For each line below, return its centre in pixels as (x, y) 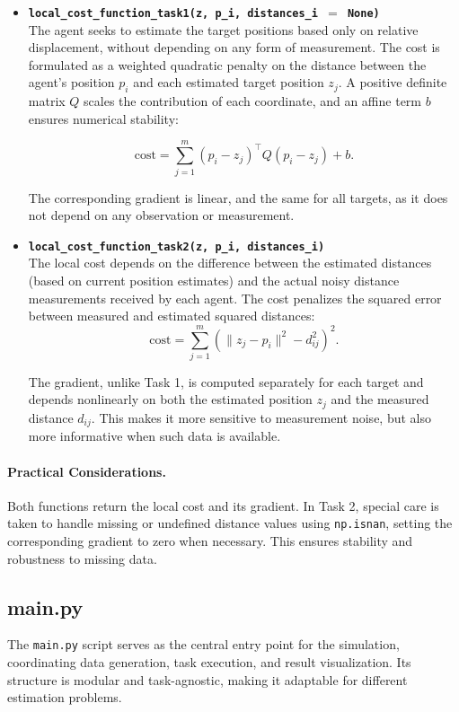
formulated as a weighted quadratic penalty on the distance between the (227, 64)
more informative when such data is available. (154, 436)
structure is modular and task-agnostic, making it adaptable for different (207, 679)
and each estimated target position (229, 82)
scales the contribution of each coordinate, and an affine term (253, 101)
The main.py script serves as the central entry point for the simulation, (203, 644)
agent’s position (71, 82)
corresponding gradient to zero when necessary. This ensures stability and (210, 541)
